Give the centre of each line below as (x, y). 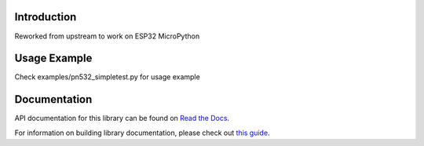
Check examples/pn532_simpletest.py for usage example (107, 77)
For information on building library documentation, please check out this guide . (142, 133)
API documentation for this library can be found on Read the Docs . (122, 119)
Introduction (46, 17)
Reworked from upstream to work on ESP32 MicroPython (107, 36)
